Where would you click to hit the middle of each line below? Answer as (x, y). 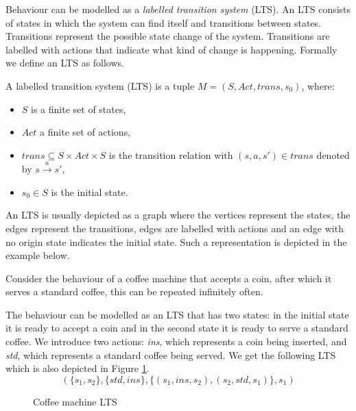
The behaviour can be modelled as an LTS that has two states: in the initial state (177, 314)
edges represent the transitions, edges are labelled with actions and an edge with (175, 228)
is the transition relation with (171, 154)
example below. (38, 255)
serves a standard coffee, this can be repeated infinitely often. (134, 291)
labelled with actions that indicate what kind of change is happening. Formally (171, 49)
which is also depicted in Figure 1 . (78, 368)
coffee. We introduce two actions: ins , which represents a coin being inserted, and (176, 341)
